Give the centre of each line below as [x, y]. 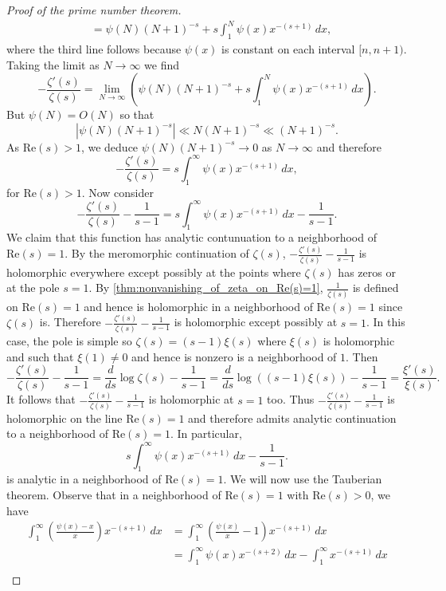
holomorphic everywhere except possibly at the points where [154, 272]
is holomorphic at [191, 399]
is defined [376, 288]
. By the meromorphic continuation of [157, 253]
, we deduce [110, 146]
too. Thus [291, 399]
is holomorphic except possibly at [256, 322]
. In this [385, 322]
